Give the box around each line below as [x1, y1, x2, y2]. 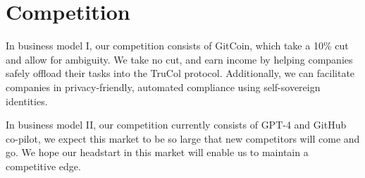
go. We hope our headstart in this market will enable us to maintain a [6, 145, 309, 160]
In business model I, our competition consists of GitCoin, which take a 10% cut [6, 38, 349, 53]
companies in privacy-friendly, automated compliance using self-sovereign [6, 79, 321, 94]
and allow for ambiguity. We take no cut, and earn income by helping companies [6, 52, 353, 66]
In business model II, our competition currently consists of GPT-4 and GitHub [6, 117, 347, 132]
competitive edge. [6, 158, 81, 173]
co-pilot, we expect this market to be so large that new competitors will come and [6, 131, 360, 146]
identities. [6, 93, 48, 108]
